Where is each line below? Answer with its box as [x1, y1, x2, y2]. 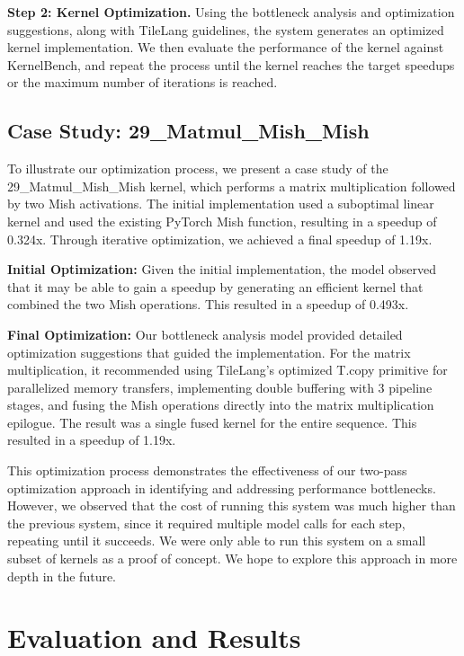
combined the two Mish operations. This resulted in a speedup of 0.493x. [7, 295, 409, 314]
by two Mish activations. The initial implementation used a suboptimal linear [7, 194, 434, 213]
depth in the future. [7, 566, 117, 585]
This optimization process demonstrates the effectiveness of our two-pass [7, 461, 407, 480]
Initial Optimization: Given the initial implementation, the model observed [7, 260, 437, 279]
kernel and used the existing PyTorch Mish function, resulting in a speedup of [7, 211, 437, 230]
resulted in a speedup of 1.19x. [7, 430, 176, 449]
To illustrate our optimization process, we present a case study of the [7, 159, 388, 178]
